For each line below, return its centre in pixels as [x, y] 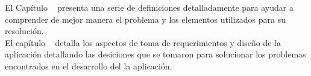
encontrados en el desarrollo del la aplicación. [89, 66]
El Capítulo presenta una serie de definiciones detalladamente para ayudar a [149, 7]
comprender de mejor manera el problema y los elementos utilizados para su [146, 19]
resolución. [24, 31]
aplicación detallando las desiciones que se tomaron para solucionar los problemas [155, 54]
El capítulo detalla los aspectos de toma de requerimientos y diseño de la [143, 42]
